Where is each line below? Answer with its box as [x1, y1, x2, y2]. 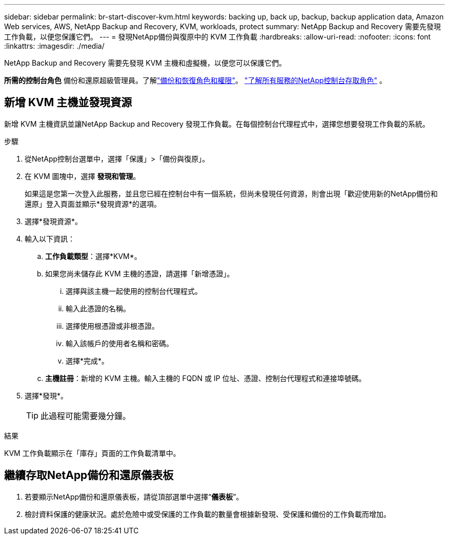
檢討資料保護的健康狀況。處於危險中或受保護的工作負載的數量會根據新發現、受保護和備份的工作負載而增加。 [25, 509, 391, 518]
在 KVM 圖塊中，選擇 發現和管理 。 [25, 171, 140, 181]
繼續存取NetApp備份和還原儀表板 [4, 469, 174, 482]
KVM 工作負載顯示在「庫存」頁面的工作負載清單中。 [4, 448, 180, 457]
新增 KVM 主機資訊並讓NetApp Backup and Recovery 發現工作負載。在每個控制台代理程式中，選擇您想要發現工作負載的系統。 [4, 119, 430, 128]
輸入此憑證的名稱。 [66, 304, 130, 313]
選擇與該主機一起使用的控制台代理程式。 [66, 286, 202, 295]
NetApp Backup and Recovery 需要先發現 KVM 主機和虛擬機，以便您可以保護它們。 [4, 58, 286, 67]
